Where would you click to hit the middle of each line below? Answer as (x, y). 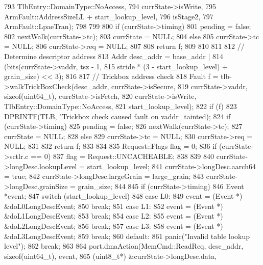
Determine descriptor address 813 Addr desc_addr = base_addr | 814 (114, 56)
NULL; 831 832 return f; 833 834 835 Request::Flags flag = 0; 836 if (111, 146)
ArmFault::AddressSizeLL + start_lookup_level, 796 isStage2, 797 (109, 16)
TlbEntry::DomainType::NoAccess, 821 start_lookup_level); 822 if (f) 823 (121, 106)
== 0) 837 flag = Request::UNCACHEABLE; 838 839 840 (123, 156)
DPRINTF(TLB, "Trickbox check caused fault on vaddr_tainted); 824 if (117, 116)
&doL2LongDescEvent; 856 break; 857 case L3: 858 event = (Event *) (114, 226)
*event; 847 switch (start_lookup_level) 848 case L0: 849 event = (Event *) (123, 196)
